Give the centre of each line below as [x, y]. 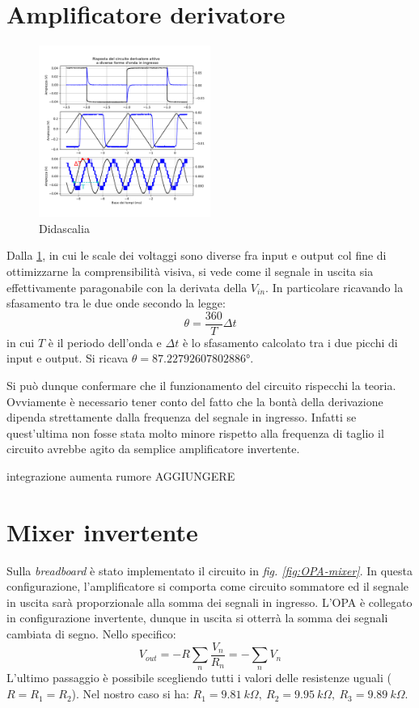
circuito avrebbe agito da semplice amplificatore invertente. [153, 449]
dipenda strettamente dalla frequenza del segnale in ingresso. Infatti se [182, 417]
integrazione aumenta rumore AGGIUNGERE [121, 475]
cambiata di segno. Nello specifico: [91, 634]
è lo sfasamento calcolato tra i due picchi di [290, 342]
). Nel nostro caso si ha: [130, 694]
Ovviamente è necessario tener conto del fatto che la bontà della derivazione [195, 401]
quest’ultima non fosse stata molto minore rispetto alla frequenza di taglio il [195, 432]
